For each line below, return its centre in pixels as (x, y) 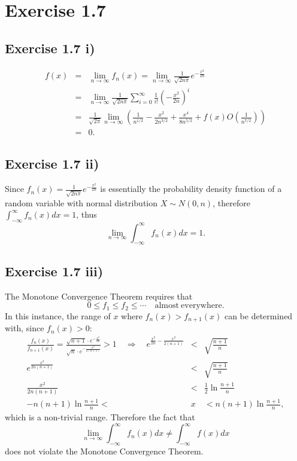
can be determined (258, 315)
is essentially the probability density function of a (191, 189)
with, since (25, 328)
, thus (87, 214)
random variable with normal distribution (81, 202)
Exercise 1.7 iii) (54, 271)
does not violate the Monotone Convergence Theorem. (104, 451)
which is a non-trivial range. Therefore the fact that (100, 417)
